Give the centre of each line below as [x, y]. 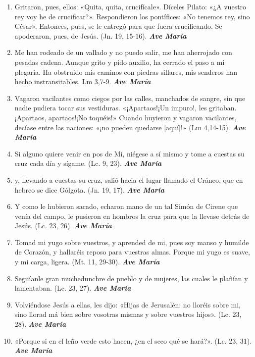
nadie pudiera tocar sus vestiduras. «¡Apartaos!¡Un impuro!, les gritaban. [126, 108]
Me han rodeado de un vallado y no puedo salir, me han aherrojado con [123, 52]
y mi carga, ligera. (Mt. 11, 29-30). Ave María [87, 262]
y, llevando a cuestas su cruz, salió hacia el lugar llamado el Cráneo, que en [129, 179]
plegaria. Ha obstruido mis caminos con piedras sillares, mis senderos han [126, 72]
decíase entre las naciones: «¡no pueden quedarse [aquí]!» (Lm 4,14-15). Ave [130, 127]
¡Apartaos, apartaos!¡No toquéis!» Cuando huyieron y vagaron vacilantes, [126, 117]
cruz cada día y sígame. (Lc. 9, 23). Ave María [88, 163]
